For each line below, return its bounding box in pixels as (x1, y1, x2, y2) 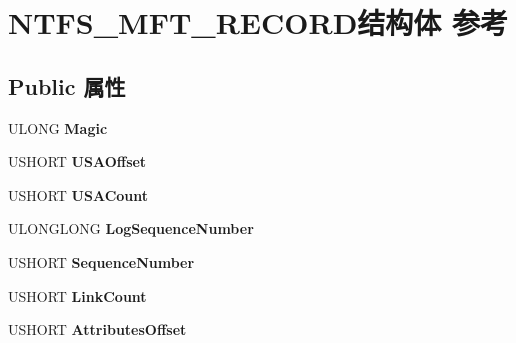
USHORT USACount (8, 184, 149, 205)
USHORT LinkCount (8, 285, 147, 306)
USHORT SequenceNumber (8, 251, 195, 272)
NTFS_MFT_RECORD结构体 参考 (8, 2, 509, 43)
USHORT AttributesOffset (8, 319, 187, 340)
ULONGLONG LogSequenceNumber (8, 218, 254, 239)
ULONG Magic (8, 117, 108, 138)
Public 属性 (8, 70, 126, 101)
